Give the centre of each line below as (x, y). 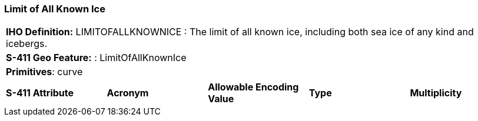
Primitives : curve (44, 72)
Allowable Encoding (253, 87)
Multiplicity (436, 93)
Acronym (128, 93)
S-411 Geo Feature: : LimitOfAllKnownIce (96, 58)
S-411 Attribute (40, 93)
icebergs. (27, 44)
